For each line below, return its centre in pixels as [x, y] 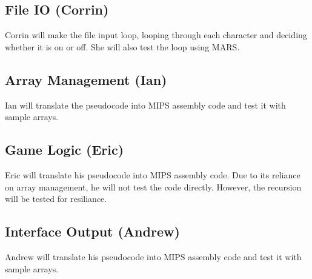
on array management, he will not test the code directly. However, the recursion [153, 187]
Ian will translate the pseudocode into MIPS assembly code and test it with [145, 105]
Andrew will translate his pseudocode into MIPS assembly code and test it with [153, 256]
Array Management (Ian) [86, 79]
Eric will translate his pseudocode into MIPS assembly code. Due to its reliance [153, 174]
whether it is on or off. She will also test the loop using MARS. [122, 46]
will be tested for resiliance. [56, 199]
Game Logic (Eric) [65, 150]
